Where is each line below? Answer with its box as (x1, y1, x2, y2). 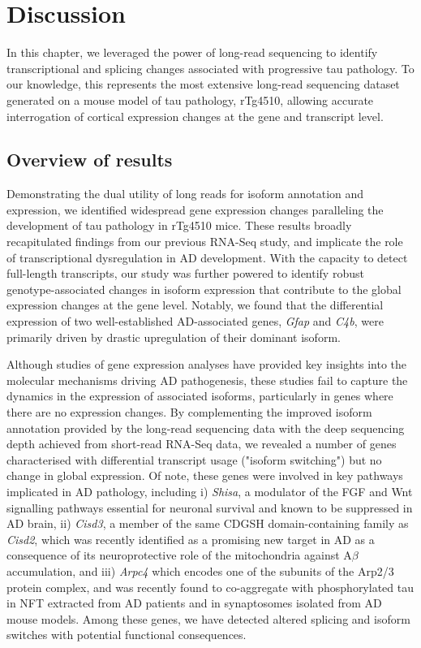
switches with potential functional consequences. (6, 626, 247, 643)
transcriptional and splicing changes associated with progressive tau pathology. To (6, 59, 415, 76)
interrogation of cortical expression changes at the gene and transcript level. (6, 107, 384, 124)
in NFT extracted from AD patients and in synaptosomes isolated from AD (6, 594, 382, 611)
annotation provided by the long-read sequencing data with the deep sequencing (6, 419, 405, 436)
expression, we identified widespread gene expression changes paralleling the (6, 201, 384, 218)
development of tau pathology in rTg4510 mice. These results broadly (6, 217, 352, 234)
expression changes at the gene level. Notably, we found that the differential (6, 296, 384, 313)
